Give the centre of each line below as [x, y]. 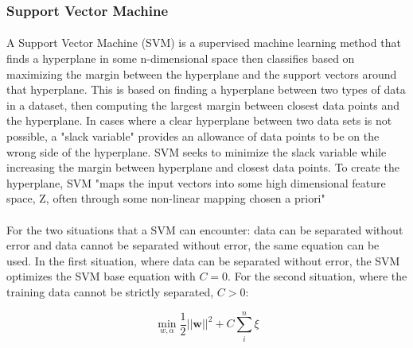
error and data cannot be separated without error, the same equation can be [193, 245]
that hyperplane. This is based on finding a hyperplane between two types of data [206, 89]
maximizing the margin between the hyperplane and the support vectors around [202, 73]
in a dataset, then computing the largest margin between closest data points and [203, 104]
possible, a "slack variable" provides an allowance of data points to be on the [193, 136]
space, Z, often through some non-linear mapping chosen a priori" [166, 198]
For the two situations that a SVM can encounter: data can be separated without [205, 229]
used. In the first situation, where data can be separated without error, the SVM [203, 260]
